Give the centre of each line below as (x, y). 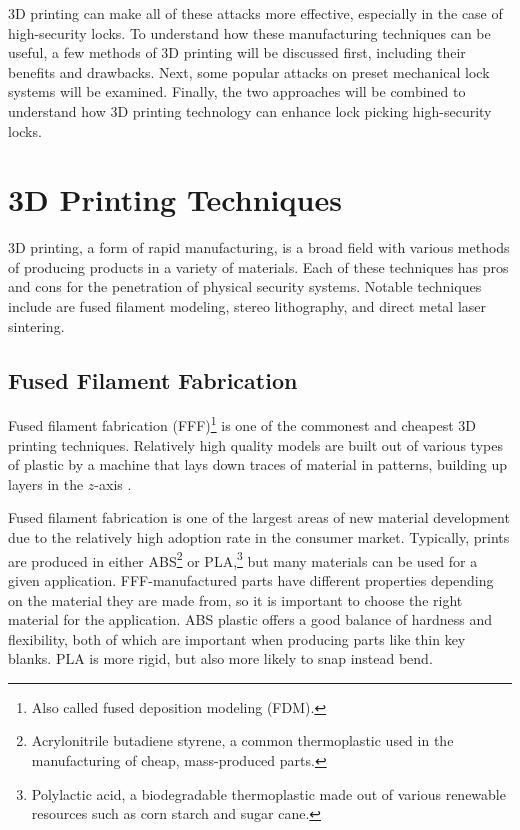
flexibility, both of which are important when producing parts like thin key (237, 638)
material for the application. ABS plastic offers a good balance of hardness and (250, 619)
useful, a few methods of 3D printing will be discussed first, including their (237, 52)
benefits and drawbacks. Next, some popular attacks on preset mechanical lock (249, 71)
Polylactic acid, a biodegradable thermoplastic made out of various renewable (268, 793)
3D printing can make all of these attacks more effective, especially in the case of (255, 13)
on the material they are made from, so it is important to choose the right (235, 599)
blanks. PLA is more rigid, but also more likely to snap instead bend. (220, 658)
